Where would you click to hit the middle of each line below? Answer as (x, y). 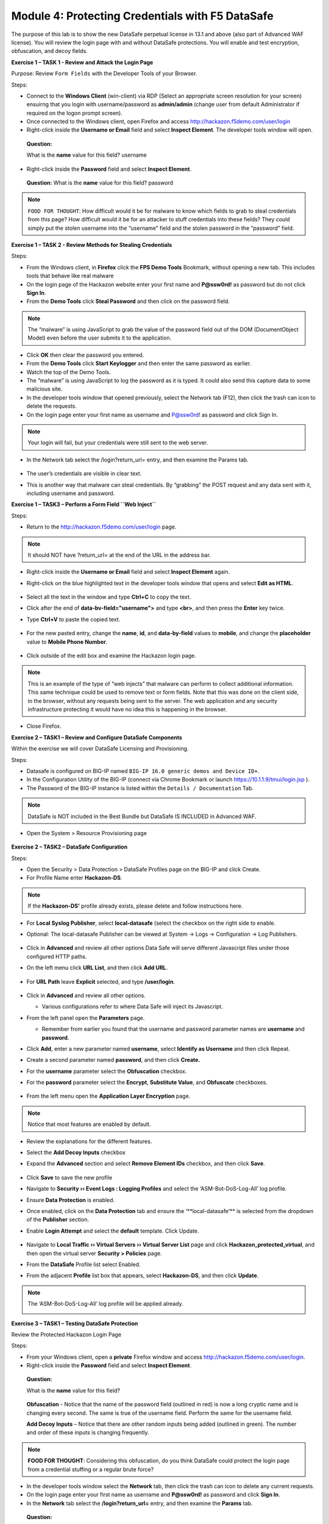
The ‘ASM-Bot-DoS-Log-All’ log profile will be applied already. (106, 1304)
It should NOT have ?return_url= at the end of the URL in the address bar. (119, 555)
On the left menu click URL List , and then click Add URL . (97, 968)
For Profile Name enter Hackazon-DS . (74, 878)
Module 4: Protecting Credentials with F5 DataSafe (142, 16)
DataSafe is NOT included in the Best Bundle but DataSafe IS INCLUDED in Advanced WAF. (142, 816)
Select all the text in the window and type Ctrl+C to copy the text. (109, 597)
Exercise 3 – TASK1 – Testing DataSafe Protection (75, 1323)
